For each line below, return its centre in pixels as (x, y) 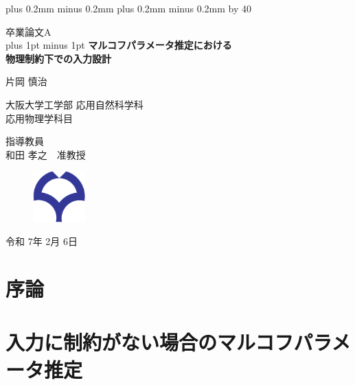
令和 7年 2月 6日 (42, 241)
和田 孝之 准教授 (46, 154)
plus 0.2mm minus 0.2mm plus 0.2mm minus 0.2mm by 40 (129, 8)
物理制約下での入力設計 (58, 58)
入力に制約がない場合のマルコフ (150, 342)
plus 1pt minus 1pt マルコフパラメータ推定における (119, 45)
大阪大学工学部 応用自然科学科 (75, 104)
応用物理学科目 (39, 118)
